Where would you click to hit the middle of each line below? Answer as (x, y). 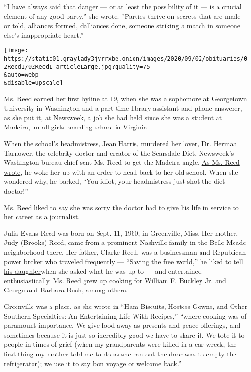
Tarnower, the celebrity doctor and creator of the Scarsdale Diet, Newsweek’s (119, 153)
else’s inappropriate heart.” (44, 35)
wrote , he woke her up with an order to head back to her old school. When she (121, 171)
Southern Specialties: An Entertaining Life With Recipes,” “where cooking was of (125, 315)
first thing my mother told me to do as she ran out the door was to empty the (120, 353)
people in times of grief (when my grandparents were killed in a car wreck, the (120, 344)
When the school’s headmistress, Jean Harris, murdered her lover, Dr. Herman (121, 143)
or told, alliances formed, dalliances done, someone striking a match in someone (122, 25)
